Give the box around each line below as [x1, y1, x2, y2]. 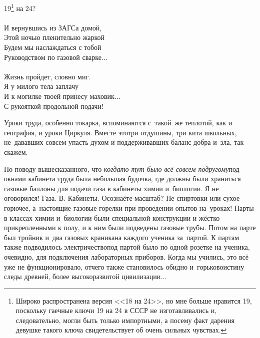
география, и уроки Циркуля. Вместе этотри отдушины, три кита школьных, [4, 127, 237, 137]
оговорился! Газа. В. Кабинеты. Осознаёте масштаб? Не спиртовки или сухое [4, 193, 240, 203]
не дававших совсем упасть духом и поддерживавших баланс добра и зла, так [4, 137, 244, 147]
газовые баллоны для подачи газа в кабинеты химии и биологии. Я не [4, 183, 219, 193]
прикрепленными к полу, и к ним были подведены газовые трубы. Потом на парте [4, 222, 256, 233]
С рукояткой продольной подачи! [4, 100, 103, 111]
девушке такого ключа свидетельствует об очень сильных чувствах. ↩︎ [15, 325, 227, 335]
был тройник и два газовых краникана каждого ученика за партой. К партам [4, 232, 239, 242]
